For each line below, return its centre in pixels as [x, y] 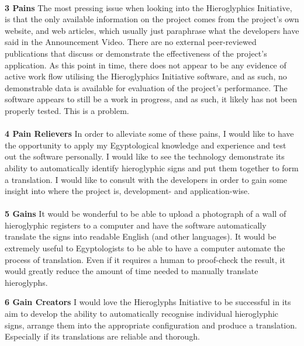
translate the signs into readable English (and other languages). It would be [141, 236]
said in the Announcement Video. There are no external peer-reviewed [131, 42]
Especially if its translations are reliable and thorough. [102, 336]
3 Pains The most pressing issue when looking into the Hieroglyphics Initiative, [148, 7]
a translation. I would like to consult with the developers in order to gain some [146, 179]
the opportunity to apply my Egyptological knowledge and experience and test [146, 145]
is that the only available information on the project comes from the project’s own [152, 19]
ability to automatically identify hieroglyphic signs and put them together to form [152, 167]
